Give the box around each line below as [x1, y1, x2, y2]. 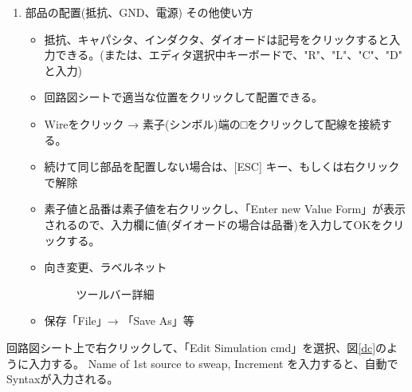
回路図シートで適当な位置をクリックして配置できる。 [44, 89, 323, 105]
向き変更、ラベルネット [44, 259, 167, 275]
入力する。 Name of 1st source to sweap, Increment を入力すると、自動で [28, 354, 398, 371]
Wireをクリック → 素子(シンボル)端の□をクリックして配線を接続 [44, 115, 381, 132]
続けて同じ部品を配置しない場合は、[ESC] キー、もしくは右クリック [44, 158, 400, 175]
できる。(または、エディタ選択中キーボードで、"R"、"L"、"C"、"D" [55, 46, 402, 63]
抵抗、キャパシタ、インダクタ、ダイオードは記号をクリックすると [44, 30, 390, 47]
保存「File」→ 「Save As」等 [44, 312, 194, 329]
